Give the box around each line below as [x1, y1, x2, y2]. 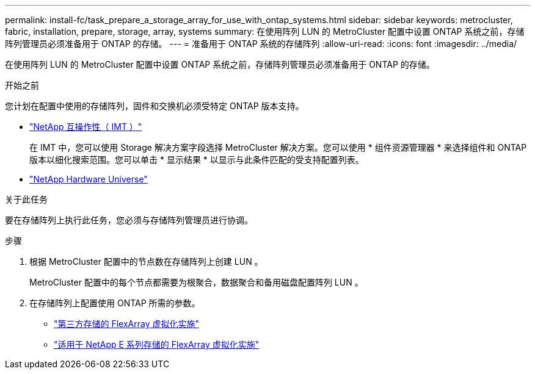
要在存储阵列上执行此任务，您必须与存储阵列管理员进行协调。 [5, 215, 253, 225]
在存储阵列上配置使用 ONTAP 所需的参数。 [29, 298, 200, 308]
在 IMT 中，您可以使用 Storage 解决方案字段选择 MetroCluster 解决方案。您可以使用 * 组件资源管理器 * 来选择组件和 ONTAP [29, 142, 527, 153]
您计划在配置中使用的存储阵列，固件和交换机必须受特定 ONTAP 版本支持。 [5, 101, 304, 111]
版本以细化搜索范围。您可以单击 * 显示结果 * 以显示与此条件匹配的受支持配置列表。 [29, 154, 364, 165]
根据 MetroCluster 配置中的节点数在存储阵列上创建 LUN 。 [29, 256, 263, 267]
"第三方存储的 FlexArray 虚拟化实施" [54, 318, 200, 329]
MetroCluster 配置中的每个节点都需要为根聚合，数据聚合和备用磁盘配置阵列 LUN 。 [29, 277, 363, 287]
